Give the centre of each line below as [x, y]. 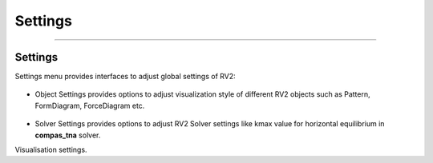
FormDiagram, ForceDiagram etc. [90, 105]
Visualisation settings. [51, 150]
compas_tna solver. [68, 135]
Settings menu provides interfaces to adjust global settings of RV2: [125, 77]
